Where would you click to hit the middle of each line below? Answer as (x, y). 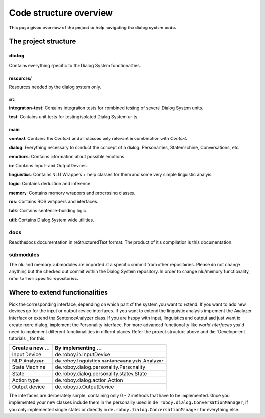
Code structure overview (61, 13)
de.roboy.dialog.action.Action (89, 380)
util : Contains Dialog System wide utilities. (52, 220)
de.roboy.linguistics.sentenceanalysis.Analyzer (109, 361)
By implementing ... (78, 348)
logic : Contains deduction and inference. (50, 184)
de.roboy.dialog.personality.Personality (100, 367)
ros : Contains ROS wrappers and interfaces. (54, 201)
